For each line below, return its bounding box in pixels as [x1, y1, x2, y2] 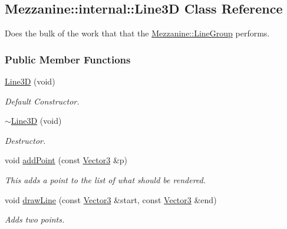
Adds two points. [5, 213, 65, 225]
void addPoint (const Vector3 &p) [5, 154, 128, 166]
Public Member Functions [5, 52, 131, 66]
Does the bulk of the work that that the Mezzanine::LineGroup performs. [5, 27, 270, 39]
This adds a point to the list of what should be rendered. [5, 173, 206, 186]
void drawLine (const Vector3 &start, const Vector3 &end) [5, 193, 217, 206]
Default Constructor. [5, 95, 80, 107]
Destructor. [5, 134, 46, 146]
